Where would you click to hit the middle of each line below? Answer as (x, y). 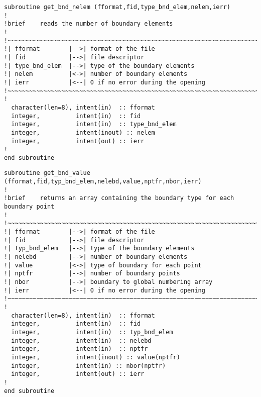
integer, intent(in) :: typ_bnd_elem (92, 332)
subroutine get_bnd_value (47, 173)
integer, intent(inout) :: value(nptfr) (96, 357)
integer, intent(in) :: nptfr (80, 349)
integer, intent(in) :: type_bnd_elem (94, 124)
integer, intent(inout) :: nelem (83, 132)
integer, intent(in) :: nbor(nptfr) (89, 366)
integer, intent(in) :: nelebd (81, 340)
